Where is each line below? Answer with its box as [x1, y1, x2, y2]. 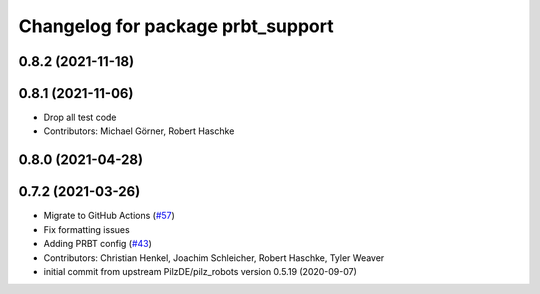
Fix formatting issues [43, 223, 130, 235]
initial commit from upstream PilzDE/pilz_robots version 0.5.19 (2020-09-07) [43, 265, 357, 277]
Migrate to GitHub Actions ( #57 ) [43, 210, 175, 222]
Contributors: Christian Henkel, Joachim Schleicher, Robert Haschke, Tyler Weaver [43, 251, 385, 264]
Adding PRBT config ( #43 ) [43, 238, 152, 250]
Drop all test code [43, 111, 117, 124]
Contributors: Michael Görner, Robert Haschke [43, 125, 235, 137]
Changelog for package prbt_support [18, 15, 334, 37]
